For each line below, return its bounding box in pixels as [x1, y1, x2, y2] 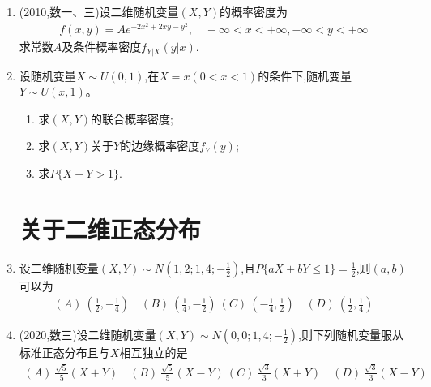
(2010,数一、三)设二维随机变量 [19, 3, 179, 19]
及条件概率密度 [62, 38, 142, 55]
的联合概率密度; [91, 110, 173, 127]
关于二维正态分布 [19, 212, 201, 245]
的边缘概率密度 [120, 137, 200, 154]
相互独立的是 [119, 344, 188, 361]
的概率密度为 [220, 3, 288, 19]
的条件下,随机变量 [258, 67, 352, 84]
